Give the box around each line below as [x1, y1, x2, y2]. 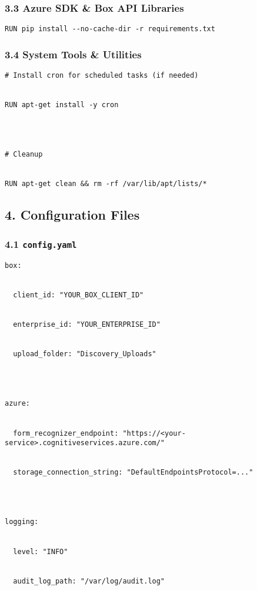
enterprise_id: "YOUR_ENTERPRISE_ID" [13, 320, 161, 329]
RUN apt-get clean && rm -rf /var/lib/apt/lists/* [5, 180, 207, 188]
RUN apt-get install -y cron [5, 101, 119, 110]
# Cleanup [5, 150, 43, 159]
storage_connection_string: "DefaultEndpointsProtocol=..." [13, 468, 253, 477]
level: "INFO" [13, 547, 68, 556]
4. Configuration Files [5, 205, 140, 224]
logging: [5, 518, 39, 526]
